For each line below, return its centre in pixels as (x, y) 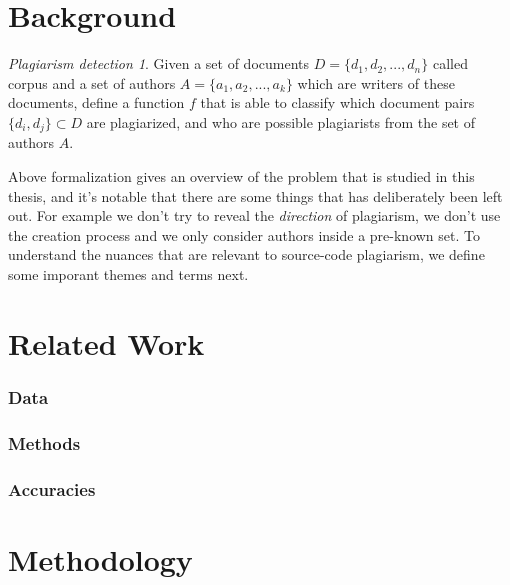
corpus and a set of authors (92, 82)
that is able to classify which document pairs (337, 102)
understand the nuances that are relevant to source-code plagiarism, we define (246, 254)
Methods (44, 442)
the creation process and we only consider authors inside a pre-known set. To (244, 234)
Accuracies (52, 488)
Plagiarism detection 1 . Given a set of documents (159, 63)
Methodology (100, 558)
